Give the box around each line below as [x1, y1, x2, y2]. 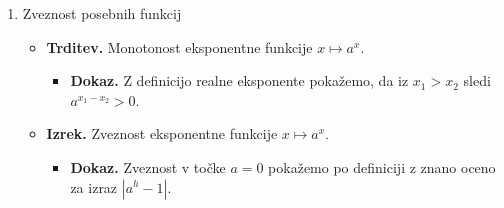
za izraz [70, 176, 118, 197]
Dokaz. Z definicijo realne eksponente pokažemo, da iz [70, 70, 409, 91]
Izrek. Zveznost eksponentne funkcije [46, 123, 278, 144]
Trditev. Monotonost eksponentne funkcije [46, 36, 313, 57]
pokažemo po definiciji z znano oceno [268, 156, 496, 177]
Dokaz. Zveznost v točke [70, 156, 226, 177]
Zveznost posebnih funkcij [22, 3, 182, 23]
